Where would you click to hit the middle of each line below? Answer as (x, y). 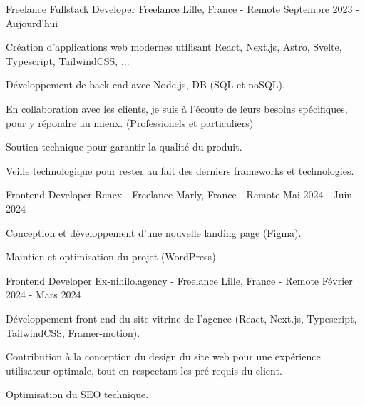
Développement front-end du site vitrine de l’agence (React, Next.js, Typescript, (181, 318)
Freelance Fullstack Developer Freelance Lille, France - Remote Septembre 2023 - (182, 9)
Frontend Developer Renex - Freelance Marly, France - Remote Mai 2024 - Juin (179, 194)
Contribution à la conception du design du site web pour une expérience (163, 356)
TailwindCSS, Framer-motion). (73, 332)
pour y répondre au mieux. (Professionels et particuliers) (130, 122)
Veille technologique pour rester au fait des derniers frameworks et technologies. (180, 170)
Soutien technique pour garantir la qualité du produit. (124, 147)
